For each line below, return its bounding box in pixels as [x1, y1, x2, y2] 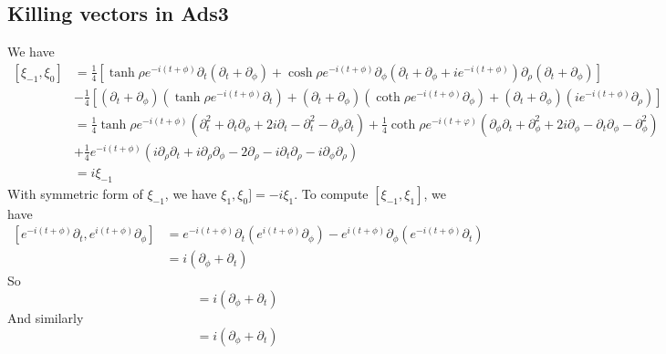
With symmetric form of [7, 183, 143, 203]
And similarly [7, 308, 84, 327]
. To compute [294, 183, 369, 203]
